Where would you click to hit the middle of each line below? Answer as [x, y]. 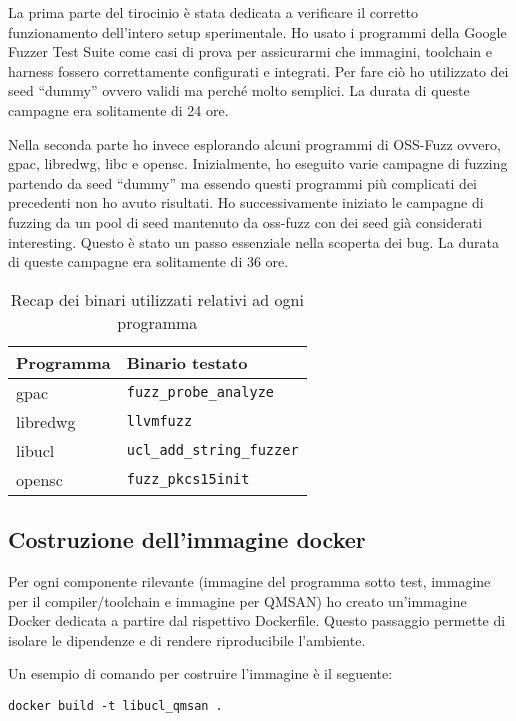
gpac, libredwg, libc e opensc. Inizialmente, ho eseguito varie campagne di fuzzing [258, 163]
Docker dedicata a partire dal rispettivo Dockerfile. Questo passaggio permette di [257, 620]
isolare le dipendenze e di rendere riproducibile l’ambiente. [187, 639]
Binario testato [187, 362]
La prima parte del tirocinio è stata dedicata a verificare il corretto [213, 12]
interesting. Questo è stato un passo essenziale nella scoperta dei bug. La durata [253, 241]
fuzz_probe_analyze [200, 392]
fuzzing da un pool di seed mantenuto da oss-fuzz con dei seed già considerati [245, 221]
